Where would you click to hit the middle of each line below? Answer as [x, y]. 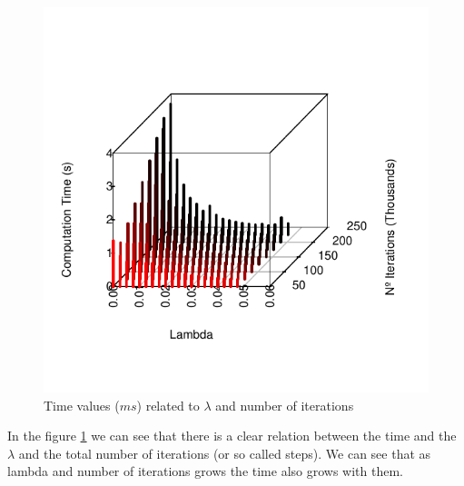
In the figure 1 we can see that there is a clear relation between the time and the [232, 436]
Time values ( [82, 405]
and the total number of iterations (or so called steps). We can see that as [225, 453]
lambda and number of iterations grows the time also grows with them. [206, 471]
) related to [168, 405]
